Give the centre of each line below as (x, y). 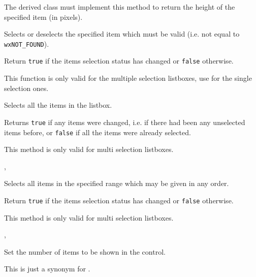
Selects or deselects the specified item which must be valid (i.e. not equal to (122, 34)
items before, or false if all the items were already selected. (98, 132)
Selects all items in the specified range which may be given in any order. (117, 183)
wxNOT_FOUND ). (27, 43)
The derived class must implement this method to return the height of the (120, 7)
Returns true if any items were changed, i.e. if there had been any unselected (125, 122)
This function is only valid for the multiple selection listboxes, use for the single (128, 78)
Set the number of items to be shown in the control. (85, 251)
